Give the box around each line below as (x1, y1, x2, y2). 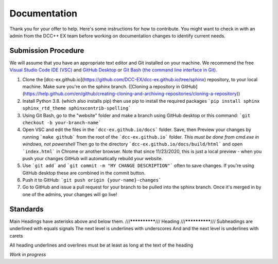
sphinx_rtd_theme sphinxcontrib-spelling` (22, 105, 131, 111)
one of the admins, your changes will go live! (22, 191, 117, 197)
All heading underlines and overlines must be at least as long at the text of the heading (9, 242, 193, 248)
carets (9, 233, 23, 239)
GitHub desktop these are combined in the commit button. (22, 169, 146, 176)
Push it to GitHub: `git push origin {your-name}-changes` (22, 177, 162, 183)
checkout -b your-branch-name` (22, 120, 101, 125)
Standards (9, 204, 44, 213)
